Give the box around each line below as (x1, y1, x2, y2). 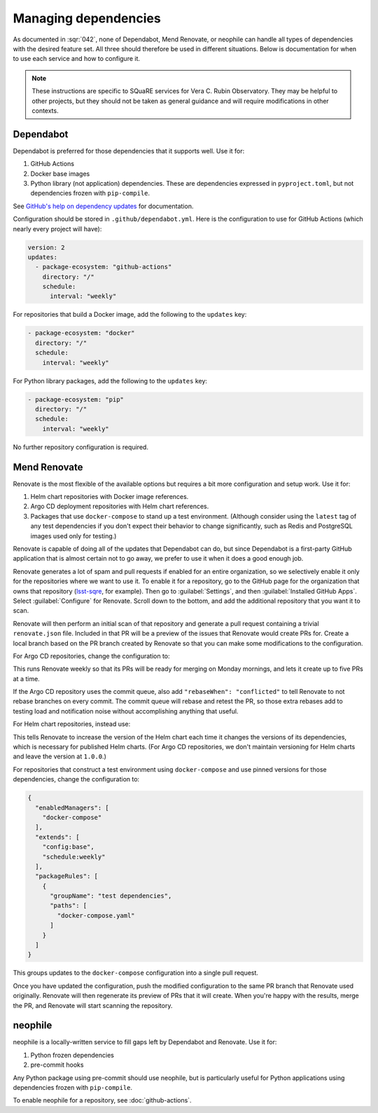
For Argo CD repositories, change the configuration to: (13, 652, 171, 660)
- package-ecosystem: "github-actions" (35, 263, 172, 271)
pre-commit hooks (30, 1060, 84, 1069)
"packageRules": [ (35, 873, 98, 880)
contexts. (31, 106, 59, 115)
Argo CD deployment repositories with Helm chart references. (30, 502, 209, 511)
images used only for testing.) (30, 531, 117, 540)
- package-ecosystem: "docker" (27, 329, 136, 337)
